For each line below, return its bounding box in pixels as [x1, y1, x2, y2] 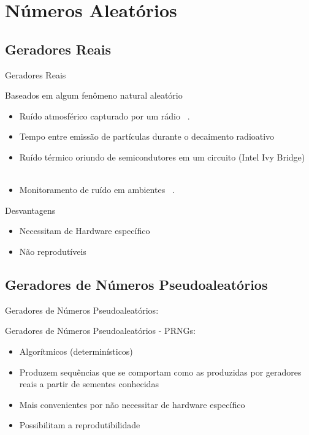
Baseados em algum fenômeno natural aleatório [5, 89, 183, 102]
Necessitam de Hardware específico [19, 224, 150, 237]
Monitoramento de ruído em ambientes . [19, 183, 175, 196]
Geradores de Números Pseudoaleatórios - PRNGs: [5, 324, 196, 337]
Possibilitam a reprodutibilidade [19, 418, 140, 431]
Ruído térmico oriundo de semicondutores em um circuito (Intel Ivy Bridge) [19, 150, 305, 163]
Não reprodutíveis [19, 244, 86, 257]
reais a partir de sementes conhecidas [19, 377, 159, 390]
